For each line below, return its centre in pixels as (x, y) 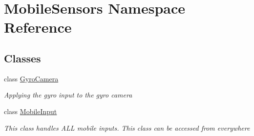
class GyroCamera (31, 78)
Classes (22, 58)
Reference (38, 27)
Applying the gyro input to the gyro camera (68, 95)
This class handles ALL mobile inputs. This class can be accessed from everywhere (127, 127)
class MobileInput (31, 111)
